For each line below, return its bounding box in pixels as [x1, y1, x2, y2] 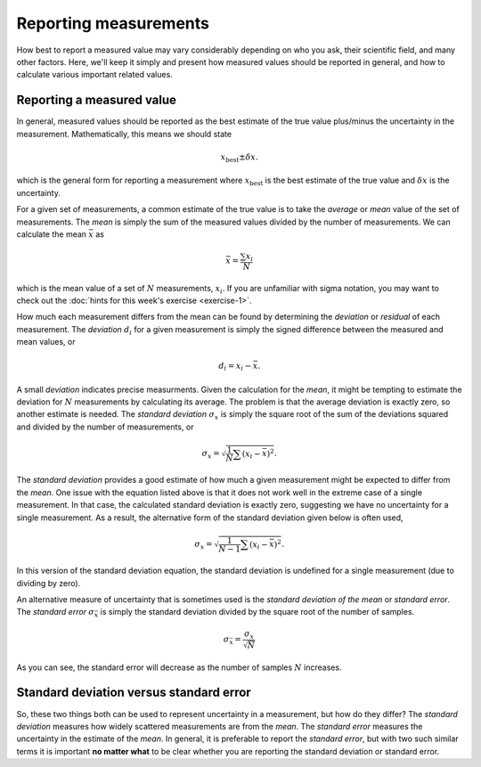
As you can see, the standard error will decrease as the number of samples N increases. [16, 662, 342, 673]
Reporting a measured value [16, 93, 177, 108]
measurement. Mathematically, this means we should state [16, 128, 232, 139]
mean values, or [16, 337, 76, 347]
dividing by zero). [16, 577, 81, 588]
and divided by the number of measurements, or [16, 421, 194, 432]
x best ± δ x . [220, 151, 258, 164]
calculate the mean [16, 228, 87, 240]
